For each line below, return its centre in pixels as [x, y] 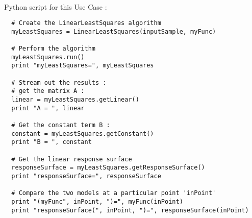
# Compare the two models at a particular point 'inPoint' [114, 193]
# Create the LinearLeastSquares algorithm [86, 23]
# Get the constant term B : [61, 125]
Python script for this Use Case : [56, 6]
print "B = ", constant [52, 142]
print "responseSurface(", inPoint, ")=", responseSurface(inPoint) [130, 210]
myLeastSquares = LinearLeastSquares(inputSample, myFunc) [114, 31]
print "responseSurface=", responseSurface [86, 176]
